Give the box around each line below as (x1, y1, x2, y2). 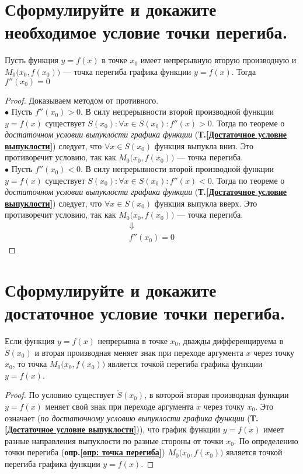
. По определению (234, 434, 298, 446)
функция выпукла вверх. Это (154, 197, 257, 209)
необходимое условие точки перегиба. (5, 20, 288, 44)
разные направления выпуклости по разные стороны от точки (5, 434, 224, 446)
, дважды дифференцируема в (178, 335, 284, 346)
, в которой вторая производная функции (144, 389, 289, 401)
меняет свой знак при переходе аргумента (45, 400, 194, 412)
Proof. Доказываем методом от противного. (5, 94, 159, 106)
